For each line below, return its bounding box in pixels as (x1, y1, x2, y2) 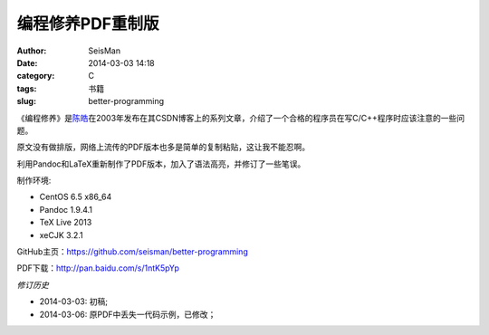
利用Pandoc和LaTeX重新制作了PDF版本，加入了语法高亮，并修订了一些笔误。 (16, 158, 306, 169)
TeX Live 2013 (39, 217, 92, 228)
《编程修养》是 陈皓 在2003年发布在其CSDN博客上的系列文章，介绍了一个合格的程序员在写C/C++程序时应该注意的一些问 (16, 112, 465, 123)
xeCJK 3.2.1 (39, 229, 83, 240)
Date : (16, 57, 38, 68)
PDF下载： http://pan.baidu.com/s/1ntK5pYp (16, 263, 180, 273)
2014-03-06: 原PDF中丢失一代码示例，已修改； (39, 309, 216, 320)
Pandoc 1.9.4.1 (39, 204, 93, 215)
